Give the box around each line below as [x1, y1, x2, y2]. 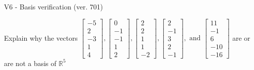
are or [232, 32, 251, 43]
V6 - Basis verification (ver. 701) [4, 1, 103, 11]
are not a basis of [4, 58, 57, 68]
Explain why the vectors [4, 32, 78, 43]
